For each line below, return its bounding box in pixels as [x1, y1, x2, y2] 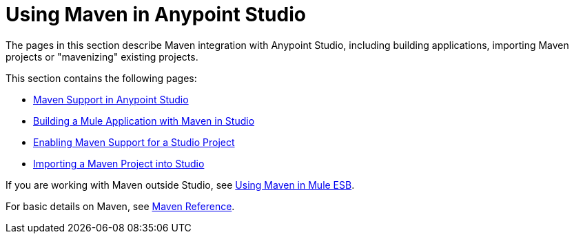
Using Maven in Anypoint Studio [6, 3, 306, 26]
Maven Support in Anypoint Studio [33, 93, 189, 105]
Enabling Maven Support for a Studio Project [33, 136, 235, 148]
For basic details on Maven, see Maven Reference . [6, 200, 235, 212]
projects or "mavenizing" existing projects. [6, 50, 198, 63]
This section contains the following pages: [6, 72, 197, 84]
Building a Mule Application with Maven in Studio [33, 114, 255, 127]
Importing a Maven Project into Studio [33, 157, 205, 169]
